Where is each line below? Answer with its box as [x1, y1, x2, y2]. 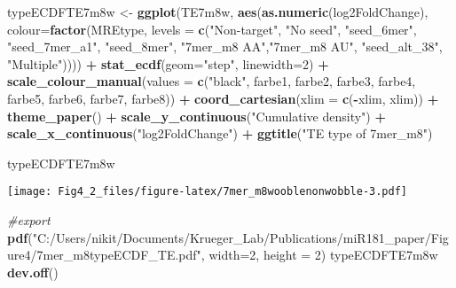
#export [7, 211, 51, 229]
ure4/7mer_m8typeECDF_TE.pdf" [7, 245, 201, 264]
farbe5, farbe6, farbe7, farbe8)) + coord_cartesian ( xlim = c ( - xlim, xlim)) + [7, 89, 439, 107]
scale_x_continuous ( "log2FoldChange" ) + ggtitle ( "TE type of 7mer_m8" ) [7, 124, 433, 143]
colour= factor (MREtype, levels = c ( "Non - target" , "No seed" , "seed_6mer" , [7, 19, 417, 38]
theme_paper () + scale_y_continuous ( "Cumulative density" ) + [7, 106, 386, 125]
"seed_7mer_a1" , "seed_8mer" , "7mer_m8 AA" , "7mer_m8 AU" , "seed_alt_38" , [7, 37, 443, 56]
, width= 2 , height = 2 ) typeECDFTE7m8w [200, 245, 438, 264]
